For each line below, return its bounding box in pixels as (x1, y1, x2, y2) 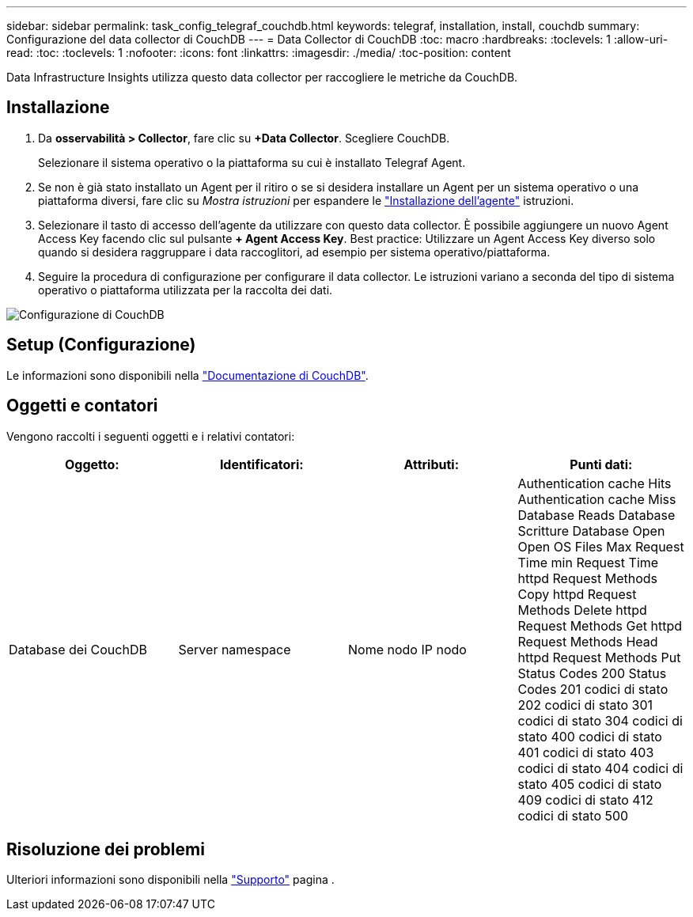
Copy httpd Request (517, 585, 637, 602)
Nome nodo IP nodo (348, 641, 467, 657)
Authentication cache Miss (517, 491, 676, 507)
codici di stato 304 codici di (517, 712, 683, 729)
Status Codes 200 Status (517, 665, 667, 681)
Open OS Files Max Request (517, 538, 684, 555)
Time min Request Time (517, 554, 659, 570)
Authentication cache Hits (517, 475, 672, 491)
